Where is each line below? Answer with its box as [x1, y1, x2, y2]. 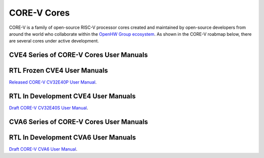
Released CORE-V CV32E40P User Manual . [9, 79, 97, 85]
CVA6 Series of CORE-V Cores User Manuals [9, 117, 149, 126]
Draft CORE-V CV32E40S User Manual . [9, 105, 88, 111]
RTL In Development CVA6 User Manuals [9, 133, 136, 141]
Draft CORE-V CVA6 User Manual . [9, 146, 78, 152]
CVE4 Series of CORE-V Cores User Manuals [9, 51, 148, 59]
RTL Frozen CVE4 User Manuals [9, 67, 109, 75]
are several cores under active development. [9, 38, 99, 44]
